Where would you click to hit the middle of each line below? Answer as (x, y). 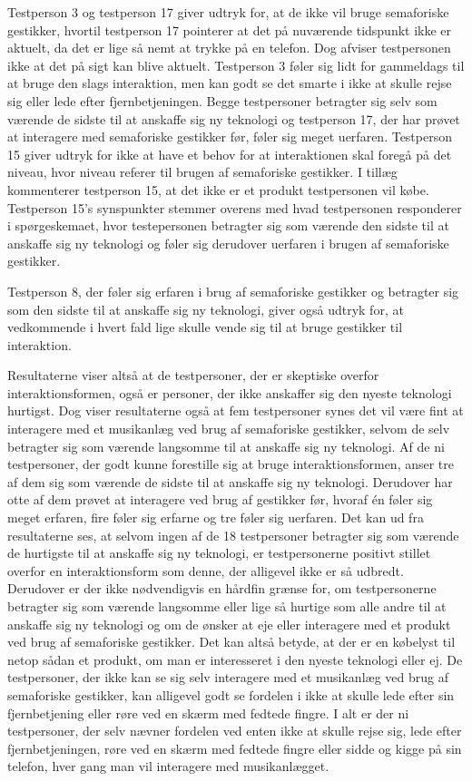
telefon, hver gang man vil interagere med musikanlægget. (168, 766)
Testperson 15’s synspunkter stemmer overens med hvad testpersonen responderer (235, 207)
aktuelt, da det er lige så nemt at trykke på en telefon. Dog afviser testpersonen (229, 48)
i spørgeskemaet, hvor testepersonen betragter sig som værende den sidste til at (228, 225)
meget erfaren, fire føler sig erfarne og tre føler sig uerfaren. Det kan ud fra (216, 517)
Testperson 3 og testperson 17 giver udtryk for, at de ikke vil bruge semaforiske (228, 12)
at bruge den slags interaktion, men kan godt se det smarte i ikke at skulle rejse (230, 83)
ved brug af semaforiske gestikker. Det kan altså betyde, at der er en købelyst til (231, 642)
